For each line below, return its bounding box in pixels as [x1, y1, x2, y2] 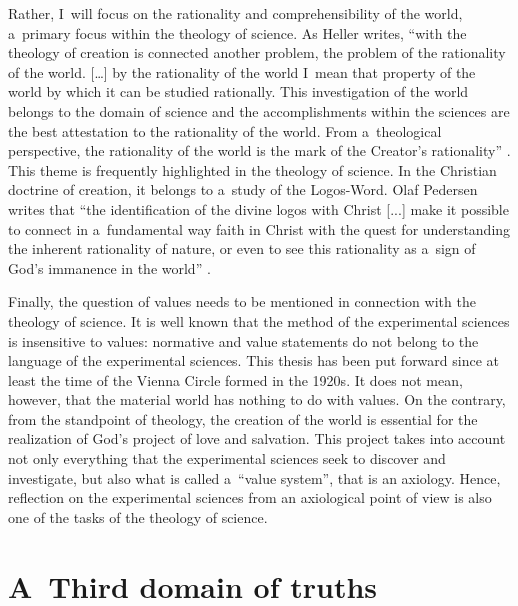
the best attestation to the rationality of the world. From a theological [8, 120, 442, 141]
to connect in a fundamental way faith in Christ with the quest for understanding [8, 218, 511, 239]
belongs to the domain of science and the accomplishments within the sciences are [8, 100, 510, 121]
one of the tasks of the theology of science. [8, 506, 268, 527]
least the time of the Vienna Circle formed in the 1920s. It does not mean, [8, 369, 463, 390]
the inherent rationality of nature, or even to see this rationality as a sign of [8, 238, 476, 259]
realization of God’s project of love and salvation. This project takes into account [8, 428, 506, 449]
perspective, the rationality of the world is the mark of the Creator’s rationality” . [8, 140, 511, 161]
